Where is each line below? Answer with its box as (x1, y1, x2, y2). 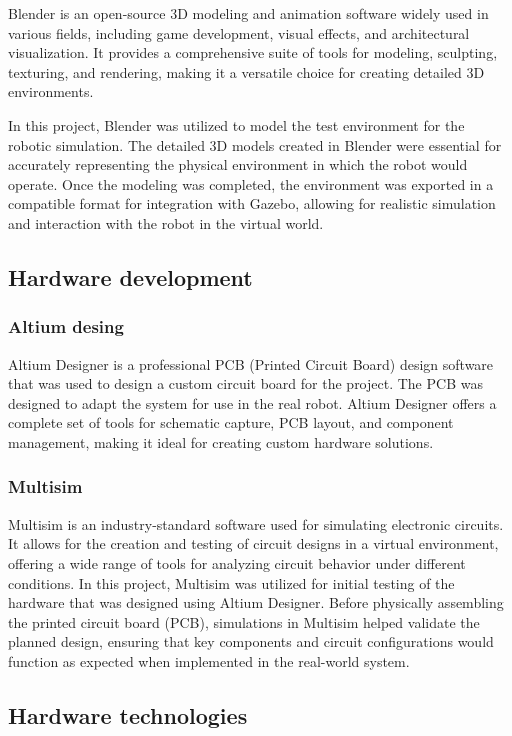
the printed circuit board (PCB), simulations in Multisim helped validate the (8, 611, 480, 632)
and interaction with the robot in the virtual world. (8, 212, 324, 233)
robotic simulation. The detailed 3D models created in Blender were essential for (8, 134, 502, 155)
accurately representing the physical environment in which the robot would (8, 154, 468, 175)
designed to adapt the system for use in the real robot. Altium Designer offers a (8, 392, 497, 413)
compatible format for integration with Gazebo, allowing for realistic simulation (8, 193, 496, 214)
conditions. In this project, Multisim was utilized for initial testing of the (8, 572, 455, 593)
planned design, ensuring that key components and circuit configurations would (8, 631, 494, 652)
